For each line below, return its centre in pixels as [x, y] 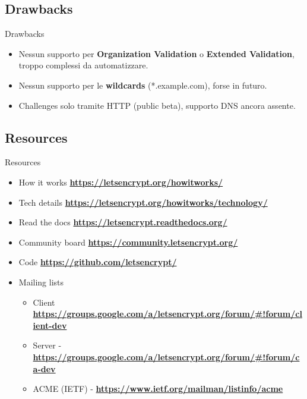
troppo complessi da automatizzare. [83, 65]
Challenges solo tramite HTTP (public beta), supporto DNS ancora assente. [157, 105]
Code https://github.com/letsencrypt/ [98, 262]
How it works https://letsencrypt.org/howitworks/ [121, 182]
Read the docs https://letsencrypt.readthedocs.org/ [123, 222]
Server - [47, 345]
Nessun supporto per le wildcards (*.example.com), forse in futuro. [143, 85]
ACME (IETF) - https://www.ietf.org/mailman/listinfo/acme [158, 389]
